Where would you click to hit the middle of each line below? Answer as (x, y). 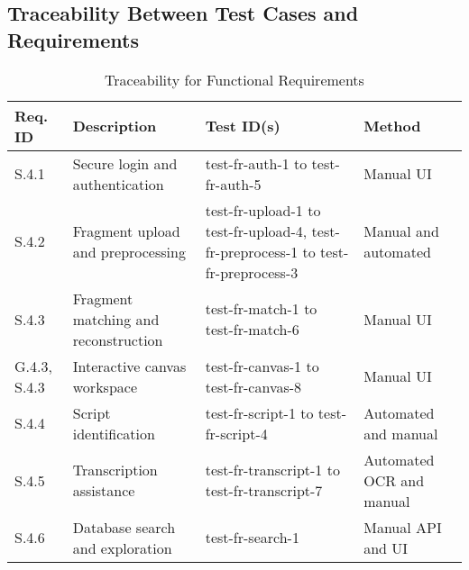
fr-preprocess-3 (252, 272)
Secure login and (125, 163)
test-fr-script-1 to (259, 412)
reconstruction (118, 339)
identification (114, 433)
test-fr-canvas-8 (253, 386)
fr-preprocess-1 (252, 251)
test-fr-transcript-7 (264, 491)
